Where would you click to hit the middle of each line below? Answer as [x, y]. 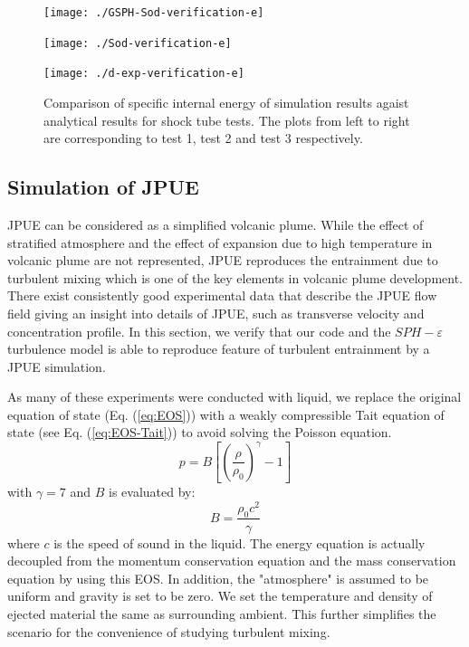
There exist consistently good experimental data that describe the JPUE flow [222, 295]
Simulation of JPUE [103, 187]
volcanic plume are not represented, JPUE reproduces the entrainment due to [223, 260]
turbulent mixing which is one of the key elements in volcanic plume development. [235, 277]
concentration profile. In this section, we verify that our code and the [199, 331]
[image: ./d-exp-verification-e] [144, 74]
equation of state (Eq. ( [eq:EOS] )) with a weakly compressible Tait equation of [226, 414]
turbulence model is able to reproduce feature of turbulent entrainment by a [219, 349]
